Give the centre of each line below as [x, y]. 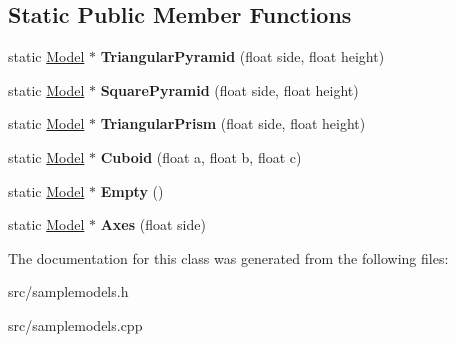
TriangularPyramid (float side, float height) [242, 56]
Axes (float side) [153, 224]
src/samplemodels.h [68, 291]
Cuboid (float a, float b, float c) [201, 156]
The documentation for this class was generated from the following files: [228, 257]
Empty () [132, 190]
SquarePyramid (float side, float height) [229, 89]
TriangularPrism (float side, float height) [233, 123]
